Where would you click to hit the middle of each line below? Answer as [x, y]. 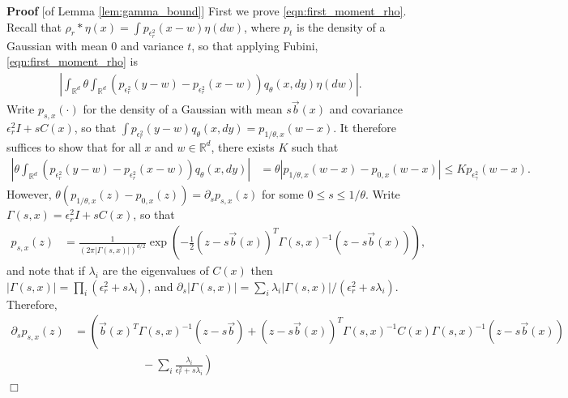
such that [315, 146]
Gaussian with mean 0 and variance [95, 45]
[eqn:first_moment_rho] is [73, 61]
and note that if [46, 270]
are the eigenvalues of [156, 270]
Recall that [34, 26]
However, [29, 194]
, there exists [243, 146]
